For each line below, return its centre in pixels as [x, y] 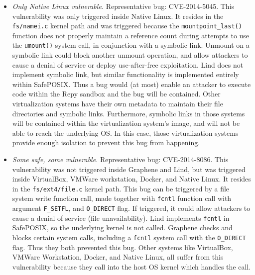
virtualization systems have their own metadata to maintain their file [118, 104]
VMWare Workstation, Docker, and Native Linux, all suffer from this [118, 257]
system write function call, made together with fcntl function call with [122, 198]
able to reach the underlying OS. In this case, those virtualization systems [125, 133]
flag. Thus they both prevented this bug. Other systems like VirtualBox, [123, 247]
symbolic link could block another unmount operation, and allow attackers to [130, 55]
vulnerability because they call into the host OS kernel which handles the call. [131, 266]
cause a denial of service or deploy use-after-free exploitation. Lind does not [128, 64]
